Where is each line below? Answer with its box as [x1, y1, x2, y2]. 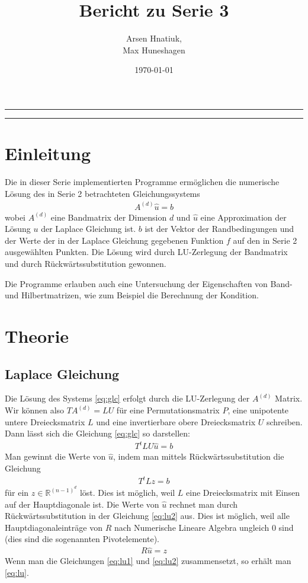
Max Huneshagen [123, 43, 185, 56]
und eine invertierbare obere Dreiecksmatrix [96, 415, 256, 428]
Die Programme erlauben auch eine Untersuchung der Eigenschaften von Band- [5, 277, 293, 289]
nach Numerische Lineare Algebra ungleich [114, 521, 269, 533]
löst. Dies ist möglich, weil [79, 486, 175, 499]
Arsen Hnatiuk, [126, 32, 182, 44]
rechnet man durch [169, 498, 238, 510]
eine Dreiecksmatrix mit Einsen [186, 486, 300, 499]
